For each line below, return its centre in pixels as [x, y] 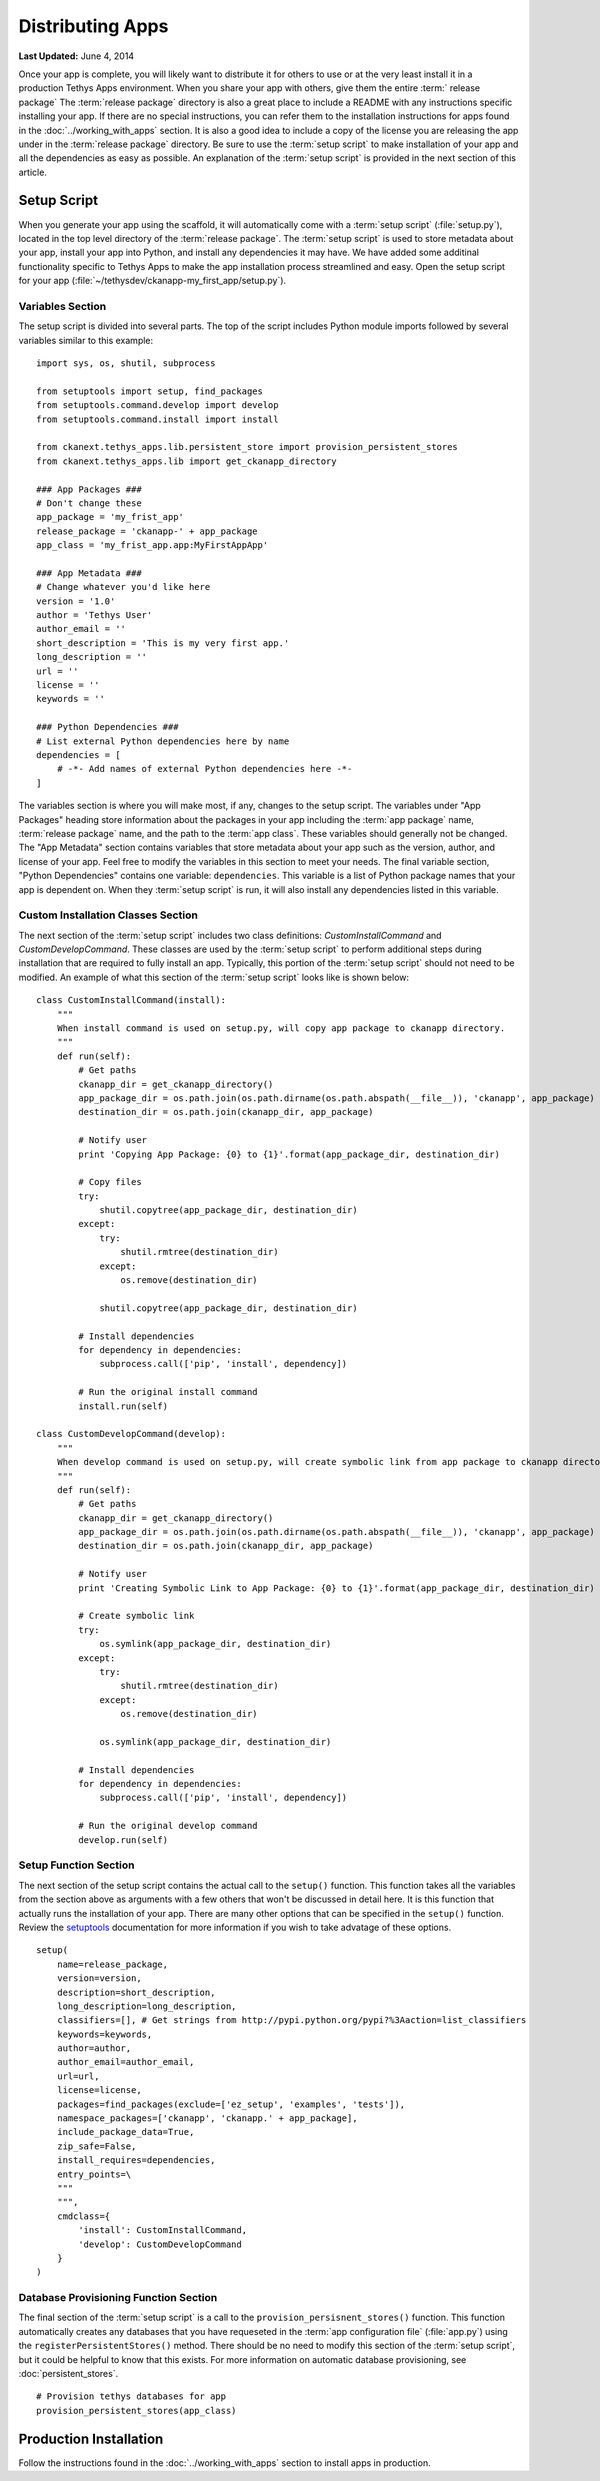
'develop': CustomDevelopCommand [160, 2244]
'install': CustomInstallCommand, [163, 2230]
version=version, [99, 1978]
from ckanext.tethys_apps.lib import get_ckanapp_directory [186, 461]
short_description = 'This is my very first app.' [163, 643]
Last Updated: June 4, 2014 [76, 56]
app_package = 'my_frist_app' [110, 517]
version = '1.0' [76, 601]
